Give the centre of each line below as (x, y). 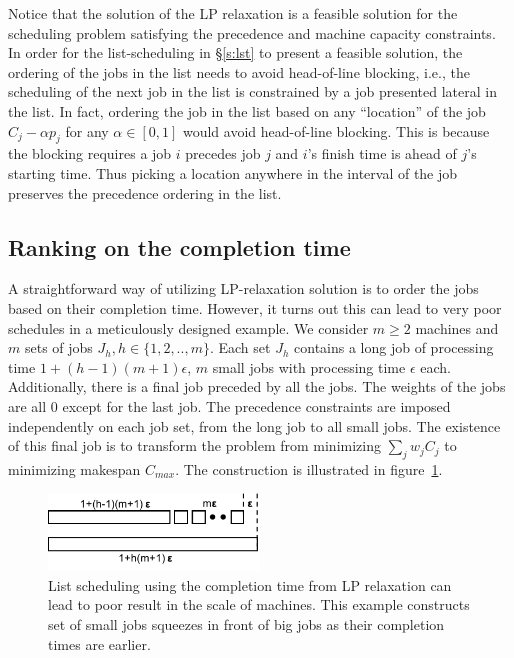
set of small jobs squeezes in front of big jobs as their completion (246, 623)
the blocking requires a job (90, 153)
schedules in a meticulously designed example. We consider (188, 327)
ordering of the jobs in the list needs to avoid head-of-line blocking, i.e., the (239, 71)
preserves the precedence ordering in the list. (145, 192)
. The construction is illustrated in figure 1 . (309, 468)
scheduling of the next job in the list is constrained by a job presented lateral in (252, 91)
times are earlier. (99, 643)
